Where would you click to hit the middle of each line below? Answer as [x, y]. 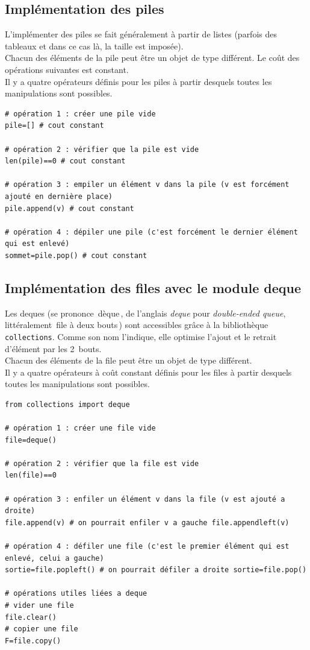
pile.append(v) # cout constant [70, 208]
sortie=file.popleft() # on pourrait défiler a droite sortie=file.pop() [156, 570]
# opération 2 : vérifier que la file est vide [102, 463]
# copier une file [42, 629]
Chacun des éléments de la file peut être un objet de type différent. [129, 360]
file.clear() [31, 617]
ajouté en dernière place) [59, 196]
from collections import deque [67, 404]
